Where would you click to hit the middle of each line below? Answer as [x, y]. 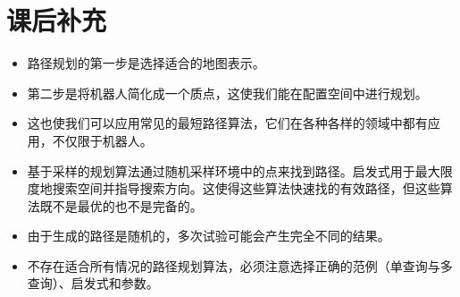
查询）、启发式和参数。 [93, 283]
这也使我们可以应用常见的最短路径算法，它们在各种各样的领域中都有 [227, 123]
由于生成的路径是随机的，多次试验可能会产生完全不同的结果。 [209, 236]
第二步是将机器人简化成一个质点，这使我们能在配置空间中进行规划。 [227, 93]
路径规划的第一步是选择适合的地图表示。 [146, 63]
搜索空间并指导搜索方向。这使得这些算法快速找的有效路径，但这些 [246, 188]
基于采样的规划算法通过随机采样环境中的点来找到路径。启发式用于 [221, 170]
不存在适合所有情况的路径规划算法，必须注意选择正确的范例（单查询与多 [240, 265]
